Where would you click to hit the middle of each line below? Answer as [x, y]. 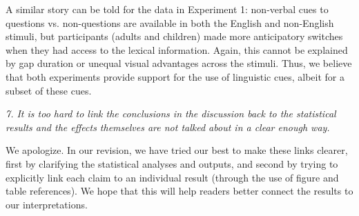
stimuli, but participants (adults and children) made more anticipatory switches [174, 36]
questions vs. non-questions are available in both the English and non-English [170, 22]
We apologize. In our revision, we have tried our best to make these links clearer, [177, 150]
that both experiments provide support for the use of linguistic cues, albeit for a [175, 76]
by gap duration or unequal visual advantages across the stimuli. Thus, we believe [179, 63]
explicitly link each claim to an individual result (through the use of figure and [172, 177]
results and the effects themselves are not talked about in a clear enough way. [168, 127]
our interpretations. [47, 204]
